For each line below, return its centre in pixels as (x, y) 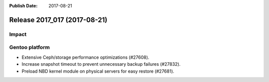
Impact (18, 34)
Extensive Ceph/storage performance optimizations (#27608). (85, 57)
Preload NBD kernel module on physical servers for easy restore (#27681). (98, 71)
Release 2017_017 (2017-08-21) (58, 20)
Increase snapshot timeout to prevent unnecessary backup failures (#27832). (101, 64)
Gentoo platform (29, 47)
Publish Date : (23, 6)
